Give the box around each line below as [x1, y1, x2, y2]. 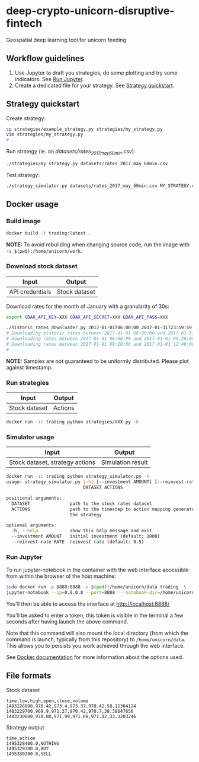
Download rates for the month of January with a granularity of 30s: [6, 303, 170, 310]
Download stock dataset [6, 262, 78, 271]
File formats [6, 671, 52, 681]
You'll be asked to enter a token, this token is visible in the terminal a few [6, 612, 184, 619]
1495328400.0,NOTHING [6, 740, 60, 747]
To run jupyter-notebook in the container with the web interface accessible [6, 567, 189, 574]
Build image [6, 217, 41, 226]
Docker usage [6, 200, 59, 210]
